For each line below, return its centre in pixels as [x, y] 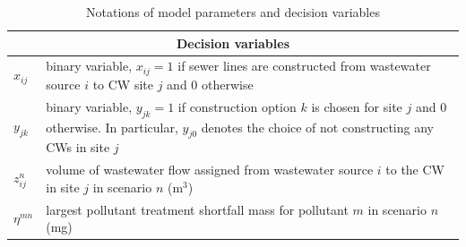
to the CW [415, 170]
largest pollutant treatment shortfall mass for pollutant [197, 209]
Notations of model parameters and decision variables [233, 12]
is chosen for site [357, 106]
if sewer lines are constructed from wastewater [304, 66]
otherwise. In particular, [112, 127]
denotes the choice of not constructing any [317, 127]
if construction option [237, 106]
